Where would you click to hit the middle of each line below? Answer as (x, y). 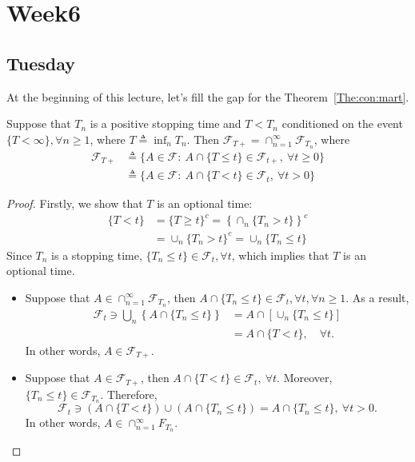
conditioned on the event (342, 123)
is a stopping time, (97, 255)
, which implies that (280, 255)
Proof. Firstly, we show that (75, 203)
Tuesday (41, 63)
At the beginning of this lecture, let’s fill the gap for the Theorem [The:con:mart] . (208, 96)
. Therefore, (129, 394)
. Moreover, (305, 378)
